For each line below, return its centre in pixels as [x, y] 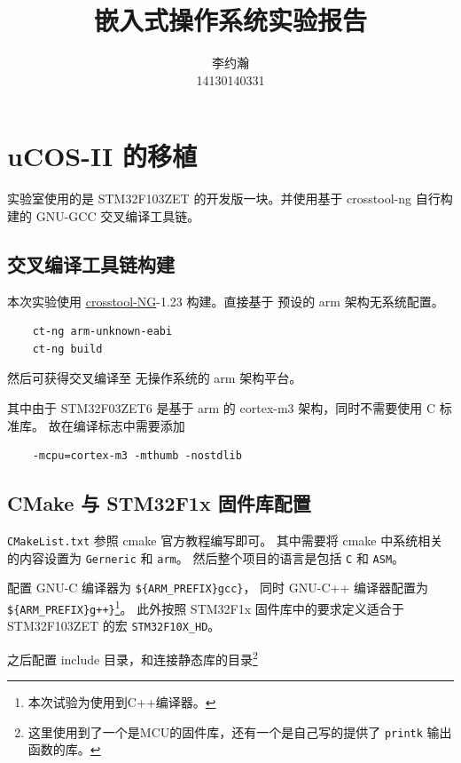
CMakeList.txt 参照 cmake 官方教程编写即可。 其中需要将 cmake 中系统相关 [225, 540]
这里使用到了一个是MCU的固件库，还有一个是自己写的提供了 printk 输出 [240, 731]
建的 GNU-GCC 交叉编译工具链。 [104, 215]
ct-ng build [67, 349]
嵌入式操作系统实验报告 [230, 20]
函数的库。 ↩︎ [64, 749]
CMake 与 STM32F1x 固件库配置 [159, 503]
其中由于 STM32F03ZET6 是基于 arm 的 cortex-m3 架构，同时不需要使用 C [222, 408]
